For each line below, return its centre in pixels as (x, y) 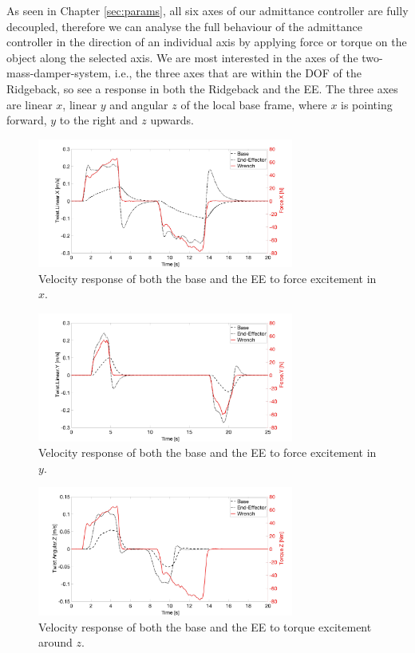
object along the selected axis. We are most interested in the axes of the (182, 57)
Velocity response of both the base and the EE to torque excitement (205, 626)
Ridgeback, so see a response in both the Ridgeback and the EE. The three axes (202, 88)
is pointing (367, 104)
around (55, 642)
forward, (27, 120)
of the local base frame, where (254, 104)
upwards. (172, 120)
